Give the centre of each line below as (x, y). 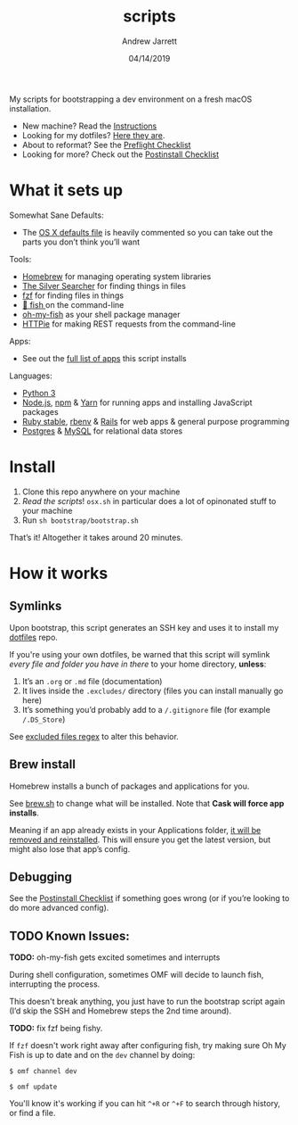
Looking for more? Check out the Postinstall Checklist (121, 154)
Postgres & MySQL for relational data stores (102, 431)
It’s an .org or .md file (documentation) (92, 681)
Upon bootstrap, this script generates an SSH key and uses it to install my (144, 627)
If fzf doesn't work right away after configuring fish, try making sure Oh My (148, 1046)
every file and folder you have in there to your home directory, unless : (138, 664)
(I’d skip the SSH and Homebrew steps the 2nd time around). (121, 1011)
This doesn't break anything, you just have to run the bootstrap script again (147, 1002)
